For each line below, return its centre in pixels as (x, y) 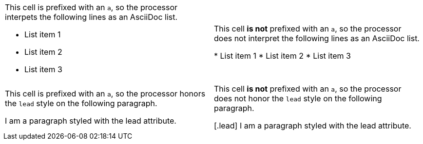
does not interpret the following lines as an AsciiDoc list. (317, 38)
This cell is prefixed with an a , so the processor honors (105, 94)
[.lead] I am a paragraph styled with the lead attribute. (313, 126)
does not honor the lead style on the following (298, 98)
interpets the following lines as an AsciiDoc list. (91, 17)
